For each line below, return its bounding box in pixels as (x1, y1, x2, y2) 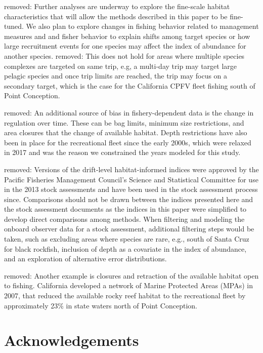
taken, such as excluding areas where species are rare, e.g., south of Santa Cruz (4, 233, 249, 244)
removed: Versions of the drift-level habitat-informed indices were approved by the (4, 164, 259, 174)
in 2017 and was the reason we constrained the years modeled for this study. (4, 147, 241, 158)
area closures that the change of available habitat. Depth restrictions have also (4, 127, 247, 138)
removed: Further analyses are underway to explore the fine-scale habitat (4, 1, 230, 11)
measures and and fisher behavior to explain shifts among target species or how (4, 30, 250, 41)
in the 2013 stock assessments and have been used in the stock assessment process (4, 184, 258, 194)
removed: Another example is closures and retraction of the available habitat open (4, 270, 259, 281)
